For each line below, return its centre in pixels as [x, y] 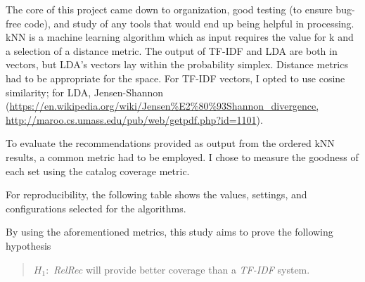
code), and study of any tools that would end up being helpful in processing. [189, 23]
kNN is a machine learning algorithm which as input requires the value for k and [180, 37]
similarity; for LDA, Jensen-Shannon [85, 92]
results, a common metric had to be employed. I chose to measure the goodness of [182, 156]
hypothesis [28, 245]
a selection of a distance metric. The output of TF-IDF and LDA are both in [172, 50]
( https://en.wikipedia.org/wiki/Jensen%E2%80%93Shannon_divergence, [162, 106]
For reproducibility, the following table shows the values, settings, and [156, 194]
